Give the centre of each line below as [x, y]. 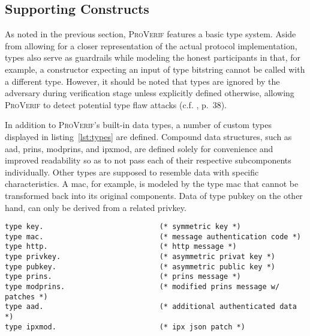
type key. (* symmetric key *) [123, 227]
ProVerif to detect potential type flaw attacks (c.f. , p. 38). [116, 104]
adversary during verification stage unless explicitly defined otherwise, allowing [150, 93]
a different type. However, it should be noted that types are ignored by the [142, 81]
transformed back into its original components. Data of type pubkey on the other [154, 195]
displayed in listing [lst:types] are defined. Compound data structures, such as [148, 136]
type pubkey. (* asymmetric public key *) [140, 267]
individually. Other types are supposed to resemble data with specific [132, 172]
